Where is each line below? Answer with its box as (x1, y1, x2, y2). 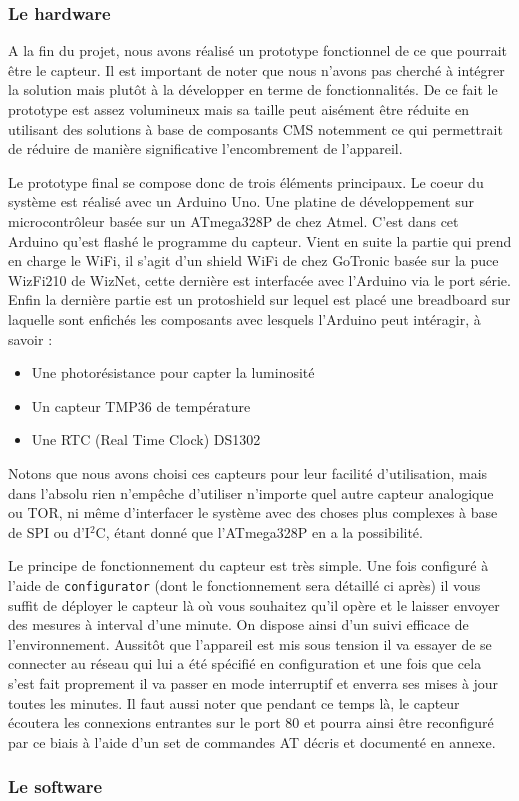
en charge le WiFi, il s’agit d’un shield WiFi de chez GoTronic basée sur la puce (8, 250, 499, 271)
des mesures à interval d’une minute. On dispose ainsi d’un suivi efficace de (8, 614, 469, 635)
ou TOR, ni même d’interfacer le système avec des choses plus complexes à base (8, 502, 498, 523)
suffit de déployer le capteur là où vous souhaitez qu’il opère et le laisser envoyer (8, 594, 500, 615)
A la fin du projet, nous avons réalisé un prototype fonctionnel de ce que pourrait (8, 40, 508, 61)
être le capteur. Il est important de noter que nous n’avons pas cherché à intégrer (8, 59, 505, 80)
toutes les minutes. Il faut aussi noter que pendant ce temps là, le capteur (8, 692, 460, 713)
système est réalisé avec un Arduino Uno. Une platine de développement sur (8, 191, 474, 212)
